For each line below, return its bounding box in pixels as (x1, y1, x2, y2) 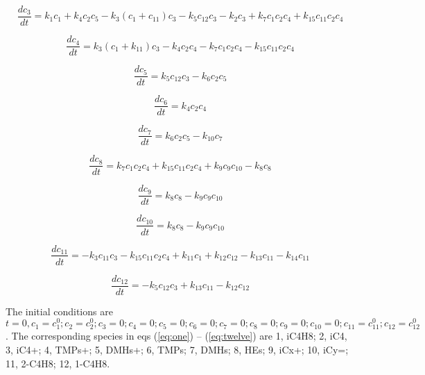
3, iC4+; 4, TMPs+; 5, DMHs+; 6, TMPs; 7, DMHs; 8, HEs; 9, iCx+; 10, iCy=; (6, 342, 349, 357)
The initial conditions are (6, 303, 113, 318)
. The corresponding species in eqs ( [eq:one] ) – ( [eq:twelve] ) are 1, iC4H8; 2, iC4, (6, 328, 347, 343)
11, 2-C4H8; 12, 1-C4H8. (6, 356, 110, 370)
